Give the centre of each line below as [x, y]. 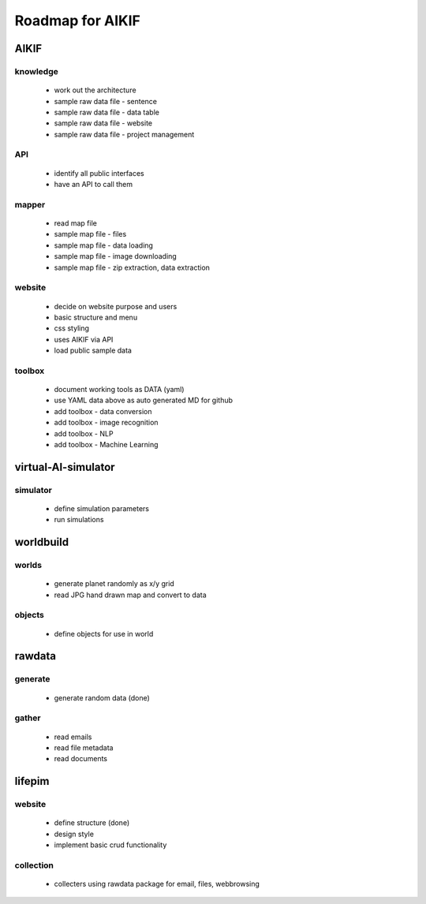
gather [28, 718]
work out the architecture [95, 90]
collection [34, 865]
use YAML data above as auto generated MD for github [143, 400]
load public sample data [93, 350]
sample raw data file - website [103, 123]
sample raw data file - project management [124, 134]
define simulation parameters [102, 508]
